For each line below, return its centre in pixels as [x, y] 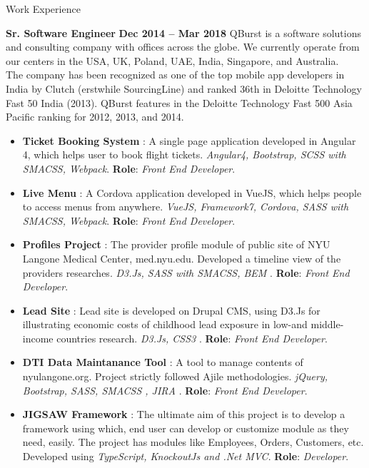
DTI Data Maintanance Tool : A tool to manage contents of [163, 362]
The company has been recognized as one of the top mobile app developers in [175, 75]
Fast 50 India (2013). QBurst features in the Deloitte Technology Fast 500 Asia [179, 102]
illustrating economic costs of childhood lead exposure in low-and [165, 324]
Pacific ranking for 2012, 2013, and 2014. [95, 117]
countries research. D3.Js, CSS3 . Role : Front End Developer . [192, 338]
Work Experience [43, 9]
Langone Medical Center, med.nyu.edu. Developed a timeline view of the [182, 258]
